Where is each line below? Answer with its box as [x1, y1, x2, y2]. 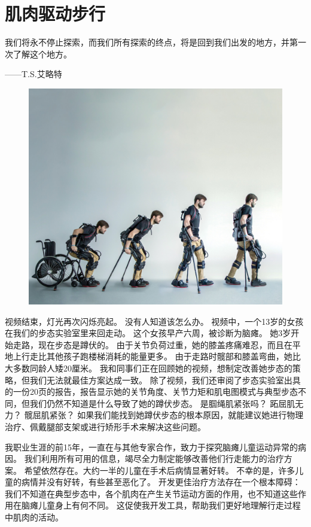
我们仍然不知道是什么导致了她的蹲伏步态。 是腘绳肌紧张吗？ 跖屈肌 [29, 397, 295, 409]
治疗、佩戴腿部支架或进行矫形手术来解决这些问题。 [5, 420, 206, 432]
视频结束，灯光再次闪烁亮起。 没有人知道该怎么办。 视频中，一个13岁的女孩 [5, 315, 304, 327]
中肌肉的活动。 [5, 511, 63, 523]
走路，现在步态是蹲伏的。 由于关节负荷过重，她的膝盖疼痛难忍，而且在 [13, 338, 292, 351]
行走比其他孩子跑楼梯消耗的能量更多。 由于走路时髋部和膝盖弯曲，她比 [21, 350, 301, 362]
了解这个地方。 [13, 47, 72, 60]
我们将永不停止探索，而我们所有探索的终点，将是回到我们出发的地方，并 [5, 36, 289, 48]
